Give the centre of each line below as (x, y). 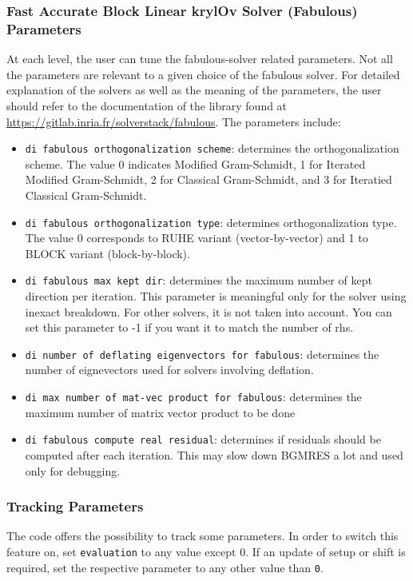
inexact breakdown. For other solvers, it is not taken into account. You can (208, 311)
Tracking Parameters (75, 506)
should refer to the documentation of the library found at (147, 105)
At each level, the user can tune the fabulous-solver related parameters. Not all (200, 59)
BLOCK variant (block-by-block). (107, 253)
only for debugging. (73, 470)
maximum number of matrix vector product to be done (160, 412)
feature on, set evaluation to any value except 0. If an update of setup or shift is (206, 551)
